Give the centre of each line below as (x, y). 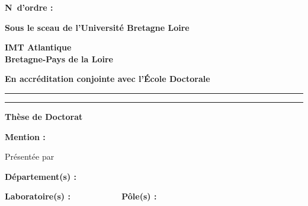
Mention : (25, 136)
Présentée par (30, 156)
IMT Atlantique (38, 47)
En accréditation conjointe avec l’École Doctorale (108, 79)
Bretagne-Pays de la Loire (59, 58)
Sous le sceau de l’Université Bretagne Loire (97, 27)
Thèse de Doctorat (44, 116)
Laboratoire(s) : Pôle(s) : (81, 196)
